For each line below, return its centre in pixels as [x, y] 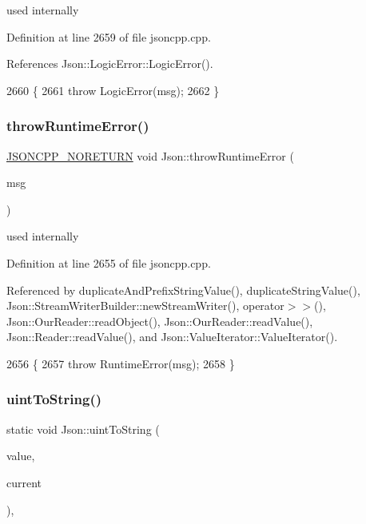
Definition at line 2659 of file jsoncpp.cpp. [109, 36]
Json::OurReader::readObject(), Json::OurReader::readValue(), [160, 321]
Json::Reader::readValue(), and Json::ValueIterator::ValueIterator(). [172, 337]
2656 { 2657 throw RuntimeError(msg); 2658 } [121, 363]
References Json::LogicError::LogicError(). [110, 64]
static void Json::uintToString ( [83, 429]
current [24, 482]
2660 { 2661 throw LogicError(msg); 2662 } [113, 90]
